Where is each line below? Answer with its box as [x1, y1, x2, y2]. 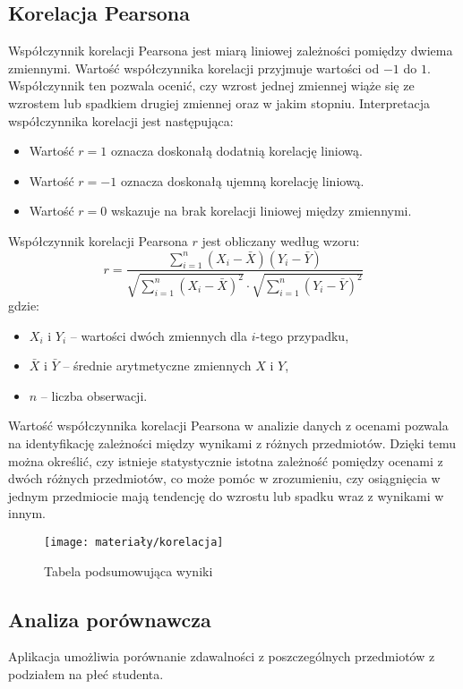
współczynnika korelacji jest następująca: [8, 111, 234, 130]
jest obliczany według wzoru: [201, 231, 360, 250]
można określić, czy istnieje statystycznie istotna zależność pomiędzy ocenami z [8, 451, 443, 470]
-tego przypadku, [255, 326, 349, 344]
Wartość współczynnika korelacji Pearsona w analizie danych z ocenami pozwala [8, 416, 449, 435]
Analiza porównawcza [8, 605, 211, 633]
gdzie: [8, 295, 39, 314]
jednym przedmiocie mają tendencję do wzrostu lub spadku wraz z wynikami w [8, 486, 444, 505]
